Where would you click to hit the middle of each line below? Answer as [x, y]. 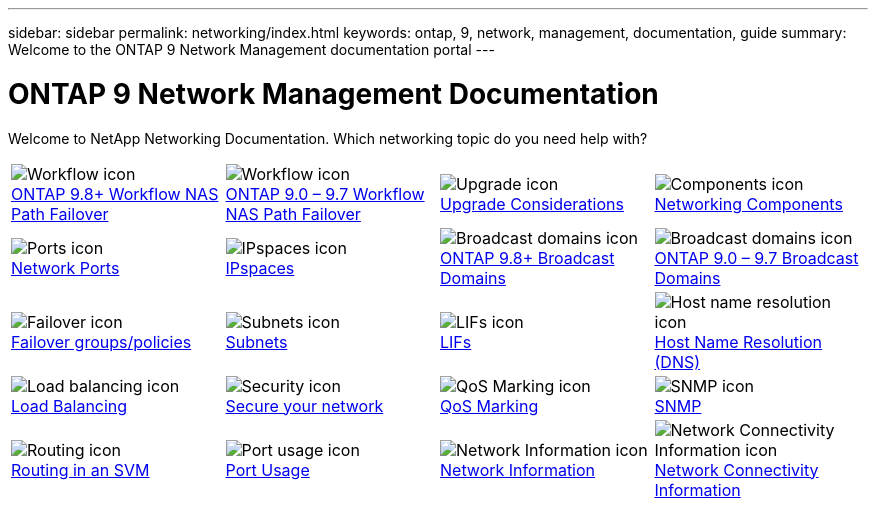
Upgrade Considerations [532, 203]
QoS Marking [489, 405]
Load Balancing [69, 405]
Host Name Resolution [738, 341]
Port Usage [267, 469]
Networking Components [748, 203]
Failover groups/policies [101, 341]
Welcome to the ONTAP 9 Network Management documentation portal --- [251, 49]
